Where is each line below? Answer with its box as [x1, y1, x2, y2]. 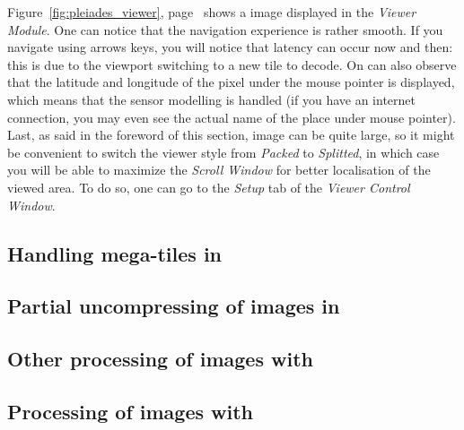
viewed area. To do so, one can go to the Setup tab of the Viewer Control [7, 177, 410, 196]
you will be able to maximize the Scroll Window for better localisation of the [7, 160, 431, 179]
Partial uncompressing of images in [7, 292, 340, 320]
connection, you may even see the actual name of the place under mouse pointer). [7, 107, 456, 126]
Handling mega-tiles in [7, 239, 223, 267]
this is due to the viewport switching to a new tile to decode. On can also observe [7, 55, 457, 73]
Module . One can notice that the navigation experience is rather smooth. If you [7, 20, 443, 39]
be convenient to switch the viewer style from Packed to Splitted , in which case [7, 142, 440, 161]
